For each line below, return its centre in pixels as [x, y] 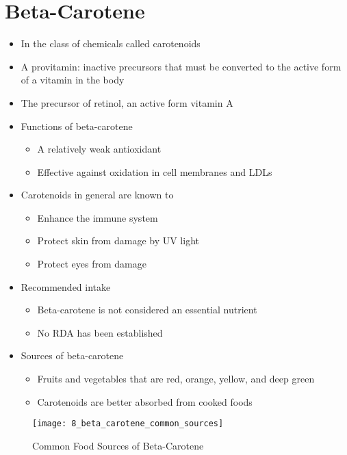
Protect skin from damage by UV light [118, 240]
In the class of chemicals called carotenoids [111, 43]
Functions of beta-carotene [77, 126]
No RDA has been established [100, 332]
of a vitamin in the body [73, 80]
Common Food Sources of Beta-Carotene [118, 445]
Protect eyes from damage [92, 264]
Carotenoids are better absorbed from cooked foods [145, 401]
